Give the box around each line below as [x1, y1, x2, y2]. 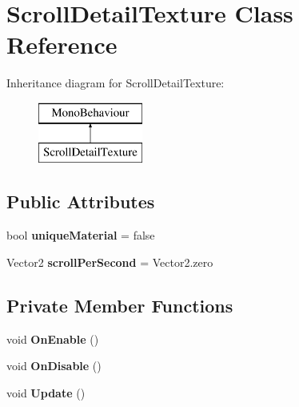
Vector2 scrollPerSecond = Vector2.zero [6, 253, 213, 270]
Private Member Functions [6, 292, 233, 317]
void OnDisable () [6, 357, 102, 374]
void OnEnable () [6, 330, 99, 347]
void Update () [6, 384, 86, 401]
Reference [6, 28, 118, 61]
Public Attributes [6, 189, 155, 214]
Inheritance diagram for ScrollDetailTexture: [6, 75, 225, 91]
